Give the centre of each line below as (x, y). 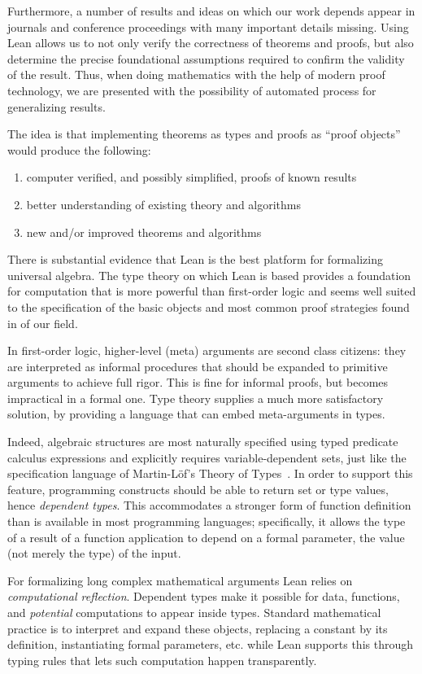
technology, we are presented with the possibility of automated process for (192, 90)
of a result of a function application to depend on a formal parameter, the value (206, 537)
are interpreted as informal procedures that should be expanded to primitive (198, 366)
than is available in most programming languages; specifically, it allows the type (207, 521)
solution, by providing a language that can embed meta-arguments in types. (196, 414)
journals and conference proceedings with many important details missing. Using (208, 26)
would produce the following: (79, 149)
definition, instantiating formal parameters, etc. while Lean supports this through (210, 644)
